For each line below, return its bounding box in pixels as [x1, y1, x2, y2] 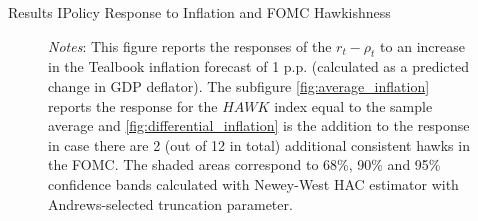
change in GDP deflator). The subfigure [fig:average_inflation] [48, 75, 430, 96]
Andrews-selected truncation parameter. [48, 193, 293, 214]
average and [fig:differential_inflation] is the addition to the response [48, 115, 470, 136]
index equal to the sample [274, 95, 433, 116]
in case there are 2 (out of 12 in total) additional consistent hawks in [48, 134, 470, 155]
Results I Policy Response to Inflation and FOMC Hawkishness [8, 2, 391, 22]
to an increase [380, 35, 465, 56]
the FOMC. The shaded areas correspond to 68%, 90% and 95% [48, 154, 441, 175]
